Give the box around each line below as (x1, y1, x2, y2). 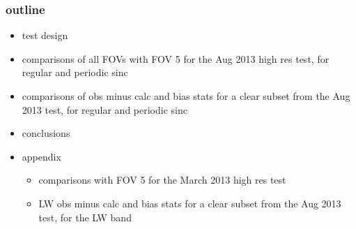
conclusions (22, 126, 70, 140)
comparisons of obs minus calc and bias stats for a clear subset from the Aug (22, 89, 350, 103)
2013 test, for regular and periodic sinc (22, 102, 187, 117)
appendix (22, 149, 61, 163)
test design (22, 28, 68, 43)
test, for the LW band (38, 209, 132, 224)
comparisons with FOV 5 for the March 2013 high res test (38, 172, 286, 187)
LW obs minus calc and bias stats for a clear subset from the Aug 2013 (38, 195, 341, 210)
